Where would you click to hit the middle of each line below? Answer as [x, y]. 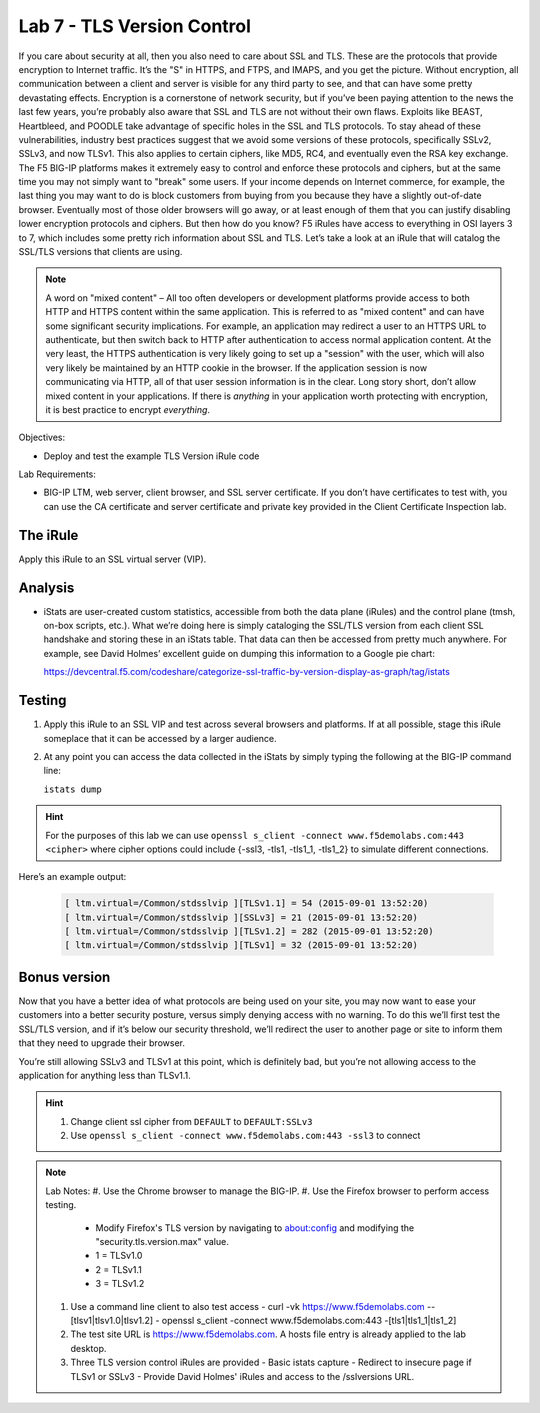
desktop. [88, 1348]
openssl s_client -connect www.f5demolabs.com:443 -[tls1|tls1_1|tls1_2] [309, 1320]
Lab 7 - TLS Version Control [135, 26]
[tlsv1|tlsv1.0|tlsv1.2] [112, 1320]
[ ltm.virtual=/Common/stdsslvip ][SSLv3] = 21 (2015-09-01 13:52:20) [241, 917]
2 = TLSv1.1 [118, 1269]
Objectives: [41, 437]
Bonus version [64, 976]
